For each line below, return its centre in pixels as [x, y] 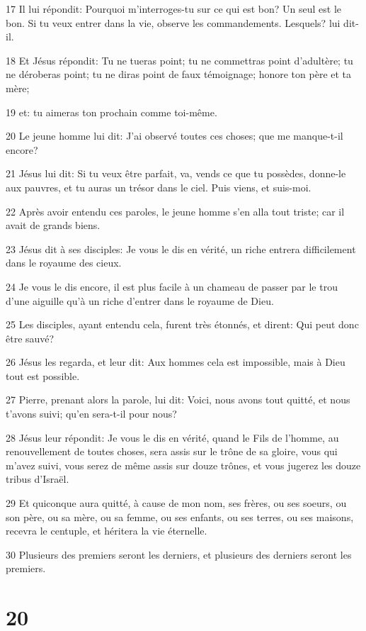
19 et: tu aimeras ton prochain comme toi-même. [111, 112]
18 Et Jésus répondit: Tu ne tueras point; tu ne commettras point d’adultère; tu [179, 60]
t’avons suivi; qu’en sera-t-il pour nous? [91, 414]
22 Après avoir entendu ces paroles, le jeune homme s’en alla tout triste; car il [175, 211]
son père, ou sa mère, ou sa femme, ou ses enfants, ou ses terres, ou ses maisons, [180, 516]
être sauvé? [30, 338]
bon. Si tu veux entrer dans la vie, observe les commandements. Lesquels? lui [173, 22]
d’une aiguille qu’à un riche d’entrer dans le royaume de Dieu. [140, 300]
